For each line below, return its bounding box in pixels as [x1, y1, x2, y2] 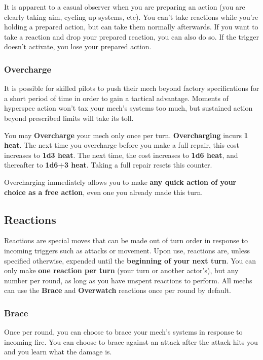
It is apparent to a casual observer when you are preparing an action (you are [4, 2, 245, 12]
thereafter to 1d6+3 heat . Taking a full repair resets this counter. [4, 159, 212, 170]
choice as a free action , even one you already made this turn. [4, 186, 203, 197]
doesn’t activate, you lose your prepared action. [4, 41, 152, 52]
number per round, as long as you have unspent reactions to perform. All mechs [4, 275, 252, 285]
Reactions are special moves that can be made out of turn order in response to [4, 235, 248, 246]
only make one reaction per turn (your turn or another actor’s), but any [4, 265, 239, 276]
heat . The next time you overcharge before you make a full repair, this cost [4, 140, 239, 150]
